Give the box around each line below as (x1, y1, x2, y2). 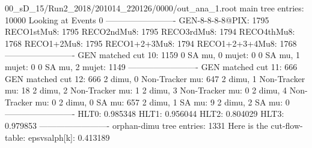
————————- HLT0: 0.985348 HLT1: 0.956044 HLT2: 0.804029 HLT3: (5, 107, 284, 120)
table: (5, 131, 26, 143)
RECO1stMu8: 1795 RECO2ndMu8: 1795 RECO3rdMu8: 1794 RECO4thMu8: (5, 25, 295, 38)
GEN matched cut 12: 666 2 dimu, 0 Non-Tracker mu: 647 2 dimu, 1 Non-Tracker (5, 72, 305, 84)
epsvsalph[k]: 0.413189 (28, 131, 110, 143)
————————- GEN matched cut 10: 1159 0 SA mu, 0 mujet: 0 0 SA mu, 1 (5, 49, 301, 61)
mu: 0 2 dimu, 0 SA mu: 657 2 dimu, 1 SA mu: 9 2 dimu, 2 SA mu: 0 (35, 95, 290, 108)
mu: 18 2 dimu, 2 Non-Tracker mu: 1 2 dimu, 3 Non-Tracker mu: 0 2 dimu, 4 (5, 84, 287, 96)
